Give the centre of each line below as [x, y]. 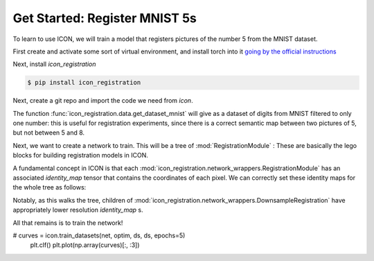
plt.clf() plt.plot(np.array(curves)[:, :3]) [85, 245]
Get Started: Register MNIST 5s [105, 18]
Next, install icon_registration [54, 64]
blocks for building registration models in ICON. [80, 155]
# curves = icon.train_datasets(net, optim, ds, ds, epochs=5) [99, 235]
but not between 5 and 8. [49, 133]
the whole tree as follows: [50, 187]
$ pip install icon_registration [84, 83]
